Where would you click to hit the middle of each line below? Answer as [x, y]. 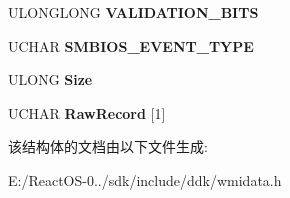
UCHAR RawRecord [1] [87, 112]
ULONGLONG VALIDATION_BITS [133, 12]
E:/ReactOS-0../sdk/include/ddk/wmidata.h [145, 179]
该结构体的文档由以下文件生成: [108, 146]
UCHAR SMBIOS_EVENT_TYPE [131, 45]
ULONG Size [50, 79]
